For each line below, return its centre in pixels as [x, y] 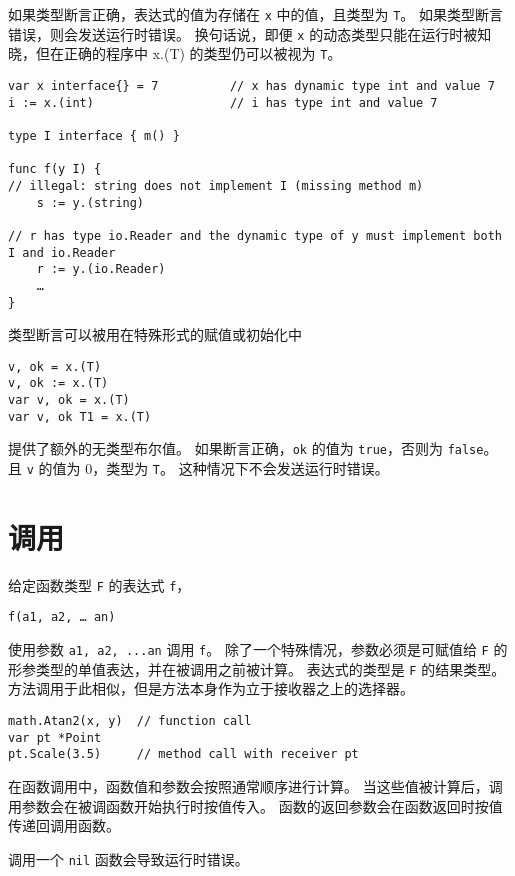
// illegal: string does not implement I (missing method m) [216, 185]
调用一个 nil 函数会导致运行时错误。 [128, 858]
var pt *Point [55, 737]
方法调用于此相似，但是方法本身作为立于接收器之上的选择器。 [211, 688]
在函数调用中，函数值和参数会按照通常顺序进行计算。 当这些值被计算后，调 [255, 786]
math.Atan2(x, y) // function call [130, 721]
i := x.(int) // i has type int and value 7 [223, 102]
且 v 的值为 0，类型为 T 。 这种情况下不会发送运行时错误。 [198, 468]
